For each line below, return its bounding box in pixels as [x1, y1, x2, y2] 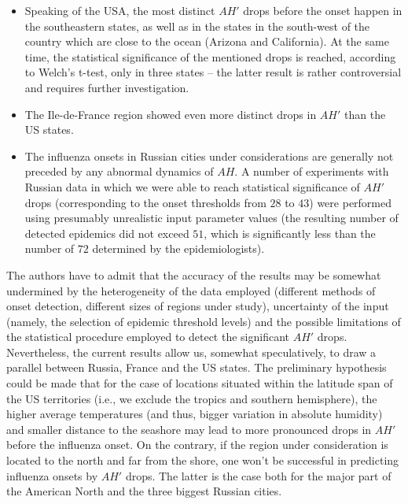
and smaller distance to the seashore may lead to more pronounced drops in [6, 421, 372, 437]
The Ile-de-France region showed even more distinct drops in [24, 106, 317, 122]
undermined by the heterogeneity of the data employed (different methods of [6, 282, 376, 298]
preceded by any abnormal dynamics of [24, 163, 214, 180]
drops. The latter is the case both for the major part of [125, 467, 391, 484]
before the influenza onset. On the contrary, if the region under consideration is [6, 436, 388, 453]
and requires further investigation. [24, 79, 189, 95]
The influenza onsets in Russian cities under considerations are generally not [24, 147, 394, 164]
